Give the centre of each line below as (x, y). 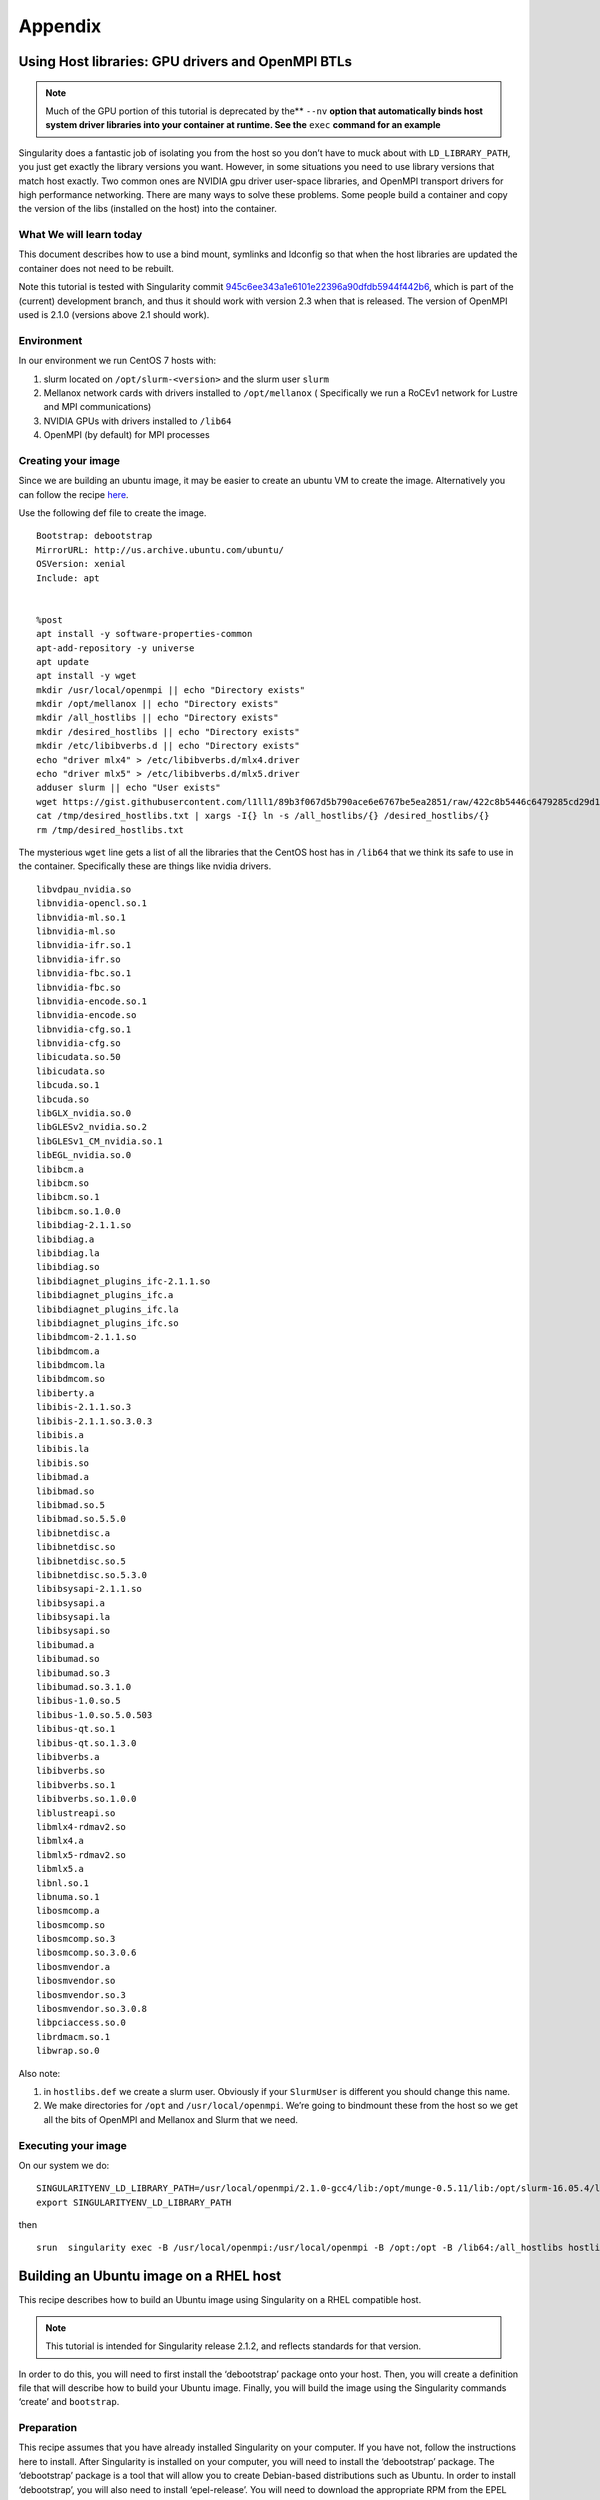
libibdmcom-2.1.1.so (86, 1337)
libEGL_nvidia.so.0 (84, 1155)
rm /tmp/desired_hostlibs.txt (110, 829)
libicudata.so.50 (78, 1057)
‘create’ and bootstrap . (69, 2402)
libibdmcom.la (70, 1365)
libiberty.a (65, 1393)
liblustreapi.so (76, 1813)
